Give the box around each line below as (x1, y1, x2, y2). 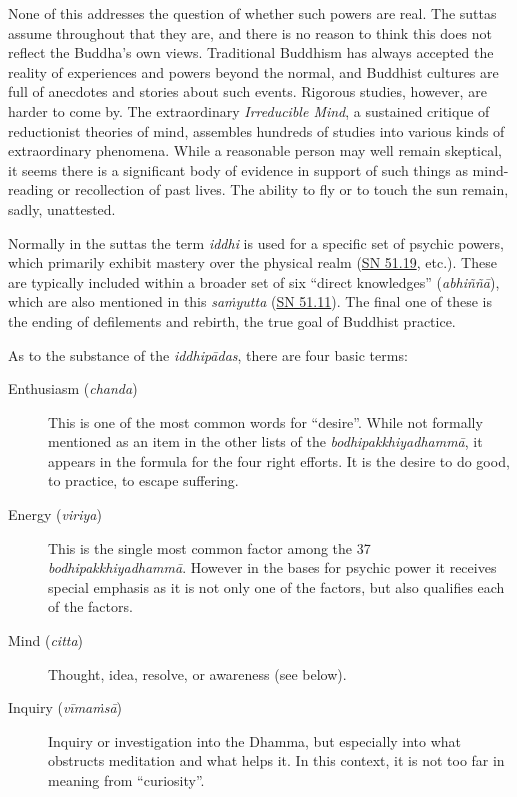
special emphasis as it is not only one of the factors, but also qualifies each (48, 576, 505, 597)
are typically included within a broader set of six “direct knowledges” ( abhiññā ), (8, 271, 500, 292)
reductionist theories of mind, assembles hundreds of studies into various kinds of (8, 120, 505, 141)
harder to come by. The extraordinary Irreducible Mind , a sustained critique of (8, 100, 490, 121)
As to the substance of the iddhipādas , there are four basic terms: (8, 344, 408, 365)
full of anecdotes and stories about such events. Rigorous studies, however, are (8, 81, 487, 102)
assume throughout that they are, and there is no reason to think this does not (8, 22, 493, 43)
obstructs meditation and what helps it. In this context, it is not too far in (48, 750, 505, 771)
